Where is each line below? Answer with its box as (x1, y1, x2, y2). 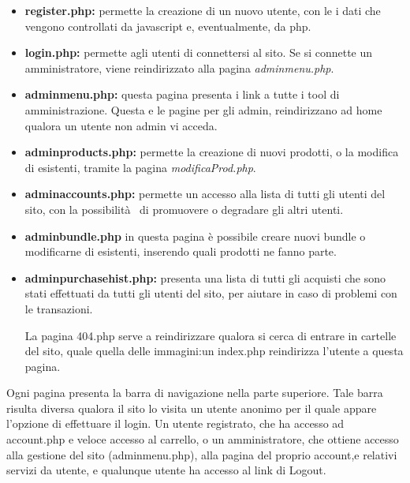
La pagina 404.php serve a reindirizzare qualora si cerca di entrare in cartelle (24, 327, 397, 343)
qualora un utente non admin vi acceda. (24, 117, 218, 133)
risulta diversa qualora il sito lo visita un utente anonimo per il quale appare (6, 399, 377, 416)
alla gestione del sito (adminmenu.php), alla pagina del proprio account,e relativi (6, 446, 397, 462)
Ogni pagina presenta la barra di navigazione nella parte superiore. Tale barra (6, 384, 383, 401)
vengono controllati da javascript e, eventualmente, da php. (24, 17, 311, 34)
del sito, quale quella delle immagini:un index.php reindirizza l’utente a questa (24, 343, 404, 359)
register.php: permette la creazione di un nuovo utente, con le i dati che (24, 2, 381, 18)
